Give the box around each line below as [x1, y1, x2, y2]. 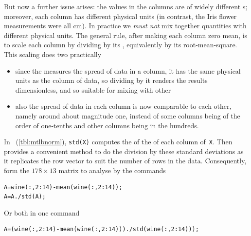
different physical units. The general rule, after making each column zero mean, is [4, 30, 248, 40]
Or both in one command [4, 207, 80, 217]
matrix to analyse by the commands [58, 165, 166, 175]
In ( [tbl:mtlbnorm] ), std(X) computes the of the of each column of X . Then [4, 137, 233, 147]
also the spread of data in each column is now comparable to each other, [15, 101, 232, 111]
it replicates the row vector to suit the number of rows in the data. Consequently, [4, 156, 247, 166]
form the [4, 165, 30, 175]
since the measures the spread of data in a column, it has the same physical [15, 65, 241, 76]
